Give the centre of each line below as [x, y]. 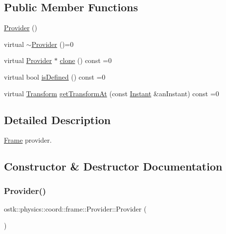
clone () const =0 [86, 60]
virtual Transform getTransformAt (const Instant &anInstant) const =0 [112, 93]
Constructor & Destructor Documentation [113, 166]
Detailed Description [57, 119]
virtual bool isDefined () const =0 [55, 76]
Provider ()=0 [53, 44]
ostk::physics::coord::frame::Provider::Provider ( [75, 208]
